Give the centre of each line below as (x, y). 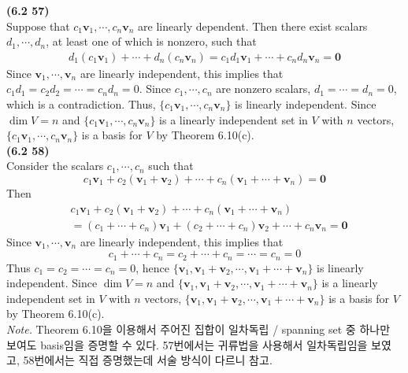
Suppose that (38, 26)
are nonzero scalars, (263, 89)
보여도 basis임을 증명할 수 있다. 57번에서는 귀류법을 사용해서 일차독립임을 (187, 344)
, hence (152, 267)
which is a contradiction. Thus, (81, 104)
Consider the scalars (55, 166)
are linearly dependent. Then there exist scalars (253, 26)
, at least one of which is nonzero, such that (151, 41)
